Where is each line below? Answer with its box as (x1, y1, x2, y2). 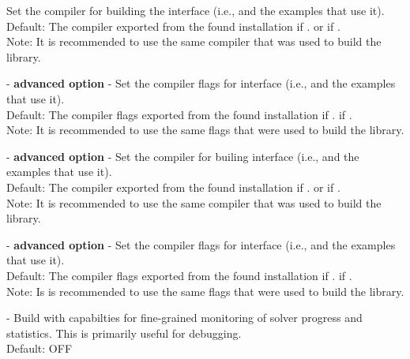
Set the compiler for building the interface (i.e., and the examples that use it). (6, 2, 385, 18)
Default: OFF (6, 340, 73, 357)
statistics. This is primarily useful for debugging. (6, 324, 242, 341)
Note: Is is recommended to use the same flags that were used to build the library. (6, 282, 404, 299)
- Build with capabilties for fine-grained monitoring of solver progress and (6, 309, 363, 326)
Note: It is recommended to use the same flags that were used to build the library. (6, 122, 404, 138)
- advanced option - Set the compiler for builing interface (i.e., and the (6, 148, 359, 164)
